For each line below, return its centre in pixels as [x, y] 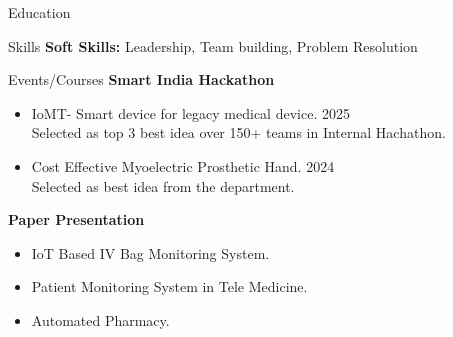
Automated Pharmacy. [100, 319]
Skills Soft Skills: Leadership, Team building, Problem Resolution [213, 45]
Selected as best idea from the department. [163, 185]
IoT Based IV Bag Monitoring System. [150, 252]
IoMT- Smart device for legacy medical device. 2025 [190, 112]
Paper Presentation [76, 219]
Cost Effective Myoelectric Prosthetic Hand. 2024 [183, 165]
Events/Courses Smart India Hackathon [141, 79]
